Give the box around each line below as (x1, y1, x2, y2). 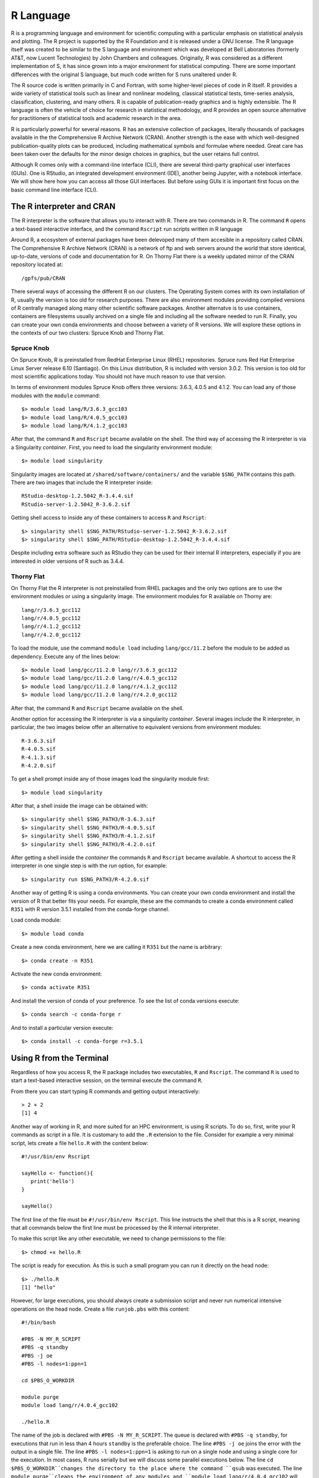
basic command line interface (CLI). (11, 186, 98, 193)
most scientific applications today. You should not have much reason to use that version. (11, 373, 227, 380)
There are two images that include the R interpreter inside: (11, 479, 153, 486)
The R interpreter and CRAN (11, 202, 116, 212)
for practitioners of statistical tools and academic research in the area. (11, 115, 182, 122)
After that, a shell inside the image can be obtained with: (11, 802, 148, 809)
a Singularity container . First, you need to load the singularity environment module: (11, 443, 213, 450)
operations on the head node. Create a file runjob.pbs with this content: (11, 1305, 190, 1312)
